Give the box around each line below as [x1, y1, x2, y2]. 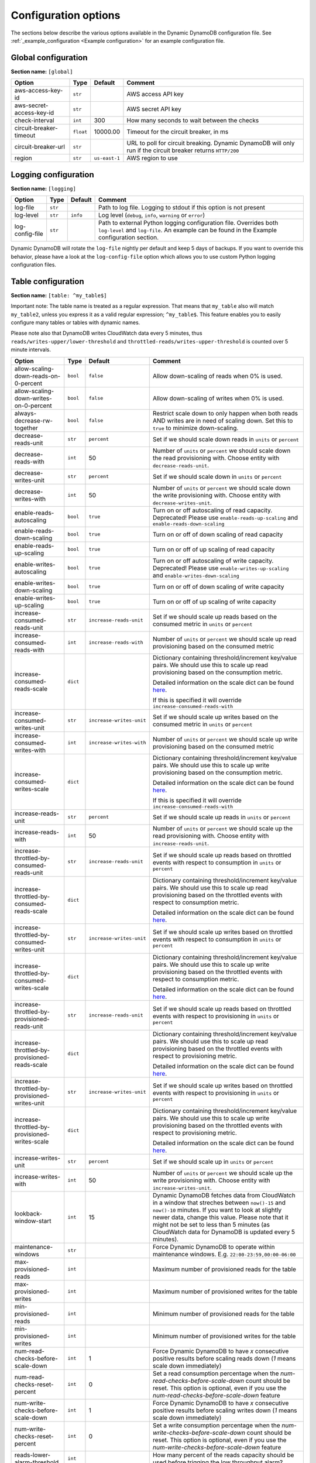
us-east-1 [94, 155, 120, 161]
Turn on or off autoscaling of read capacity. [152, 506, 273, 514]
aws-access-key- [14, 87, 63, 95]
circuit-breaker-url [14, 143, 66, 151]
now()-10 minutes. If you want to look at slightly [152, 1206, 282, 1214]
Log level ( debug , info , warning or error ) [98, 211, 205, 219]
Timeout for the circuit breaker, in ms [126, 128, 229, 136]
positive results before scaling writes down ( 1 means [152, 1406, 298, 1414]
